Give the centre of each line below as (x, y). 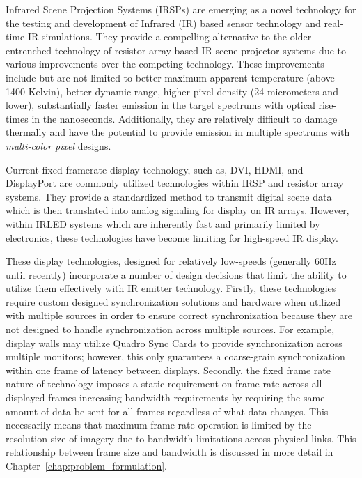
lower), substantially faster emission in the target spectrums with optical (160, 105)
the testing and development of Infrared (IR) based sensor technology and (163, 23)
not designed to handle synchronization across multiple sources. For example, (170, 329)
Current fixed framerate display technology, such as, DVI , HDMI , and (155, 169)
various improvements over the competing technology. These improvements (165, 64)
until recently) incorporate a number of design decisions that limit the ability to (176, 274)
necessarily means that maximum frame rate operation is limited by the (159, 425)
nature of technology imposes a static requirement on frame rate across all (164, 384)
